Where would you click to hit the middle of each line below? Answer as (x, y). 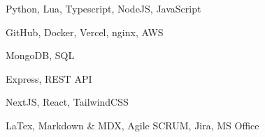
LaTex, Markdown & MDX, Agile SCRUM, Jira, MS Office (132, 125)
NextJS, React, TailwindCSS (67, 102)
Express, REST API (49, 78)
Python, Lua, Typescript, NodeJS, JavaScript (103, 8)
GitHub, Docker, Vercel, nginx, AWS (85, 32)
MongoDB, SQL (40, 55)
